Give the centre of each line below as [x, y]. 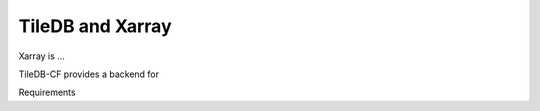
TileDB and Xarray [95, 26]
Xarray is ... [41, 56]
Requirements [47, 92]
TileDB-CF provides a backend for [89, 74]
